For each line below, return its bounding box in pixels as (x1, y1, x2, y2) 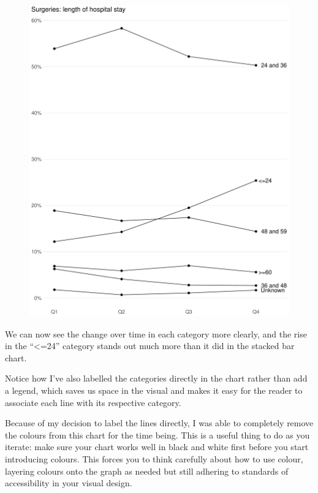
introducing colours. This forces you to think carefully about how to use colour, (5, 452, 303, 465)
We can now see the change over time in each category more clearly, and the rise (5, 327, 307, 340)
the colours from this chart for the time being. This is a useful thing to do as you (5, 428, 310, 441)
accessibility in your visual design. (5, 476, 132, 489)
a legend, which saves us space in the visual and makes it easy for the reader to (5, 383, 303, 396)
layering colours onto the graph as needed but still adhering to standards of (5, 464, 289, 477)
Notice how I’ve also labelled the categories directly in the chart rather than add (5, 372, 308, 385)
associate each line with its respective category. (5, 396, 181, 408)
